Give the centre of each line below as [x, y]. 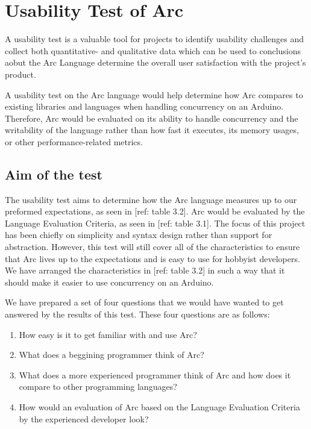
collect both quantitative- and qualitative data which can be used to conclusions [153, 50]
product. [20, 74]
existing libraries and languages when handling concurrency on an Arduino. [144, 106]
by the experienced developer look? [84, 418]
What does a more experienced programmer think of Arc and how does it [155, 374]
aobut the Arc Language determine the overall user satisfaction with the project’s [155, 62]
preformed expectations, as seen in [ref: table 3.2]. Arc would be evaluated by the [155, 211]
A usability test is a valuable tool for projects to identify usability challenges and [155, 39]
